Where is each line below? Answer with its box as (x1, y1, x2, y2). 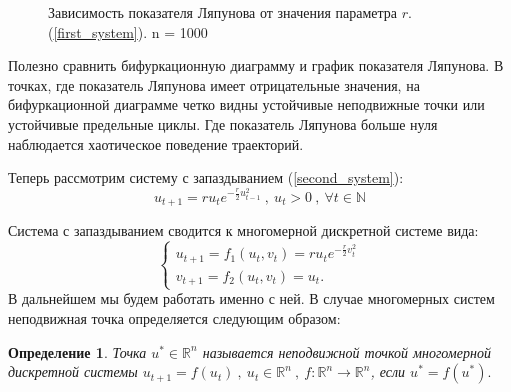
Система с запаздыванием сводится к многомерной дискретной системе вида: (8, 220, 479, 241)
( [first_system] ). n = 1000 (48, 21, 208, 42)
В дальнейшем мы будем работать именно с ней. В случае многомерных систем (8, 288, 495, 309)
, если (370, 361, 406, 382)
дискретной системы (8, 361, 138, 382)
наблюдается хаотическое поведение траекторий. (8, 133, 304, 154)
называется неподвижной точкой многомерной (202, 341, 491, 362)
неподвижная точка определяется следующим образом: (8, 307, 341, 328)
